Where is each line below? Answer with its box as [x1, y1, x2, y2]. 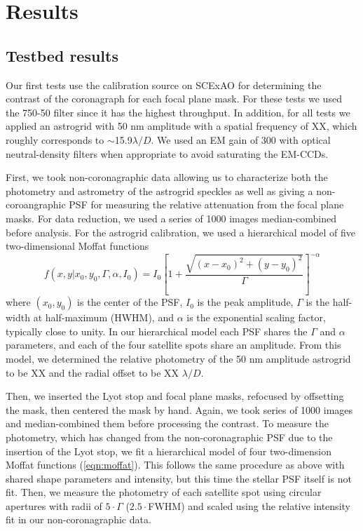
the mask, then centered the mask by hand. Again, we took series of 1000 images [6, 402, 353, 417]
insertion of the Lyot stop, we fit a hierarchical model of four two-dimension [6, 443, 331, 458]
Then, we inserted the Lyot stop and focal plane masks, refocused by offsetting [6, 389, 344, 403]
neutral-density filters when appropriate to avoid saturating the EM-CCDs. [6, 146, 329, 161]
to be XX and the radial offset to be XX [6, 365, 179, 379]
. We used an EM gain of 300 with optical [151, 132, 331, 147]
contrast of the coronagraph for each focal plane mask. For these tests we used [6, 91, 342, 106]
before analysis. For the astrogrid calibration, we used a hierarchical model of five [6, 224, 355, 239]
